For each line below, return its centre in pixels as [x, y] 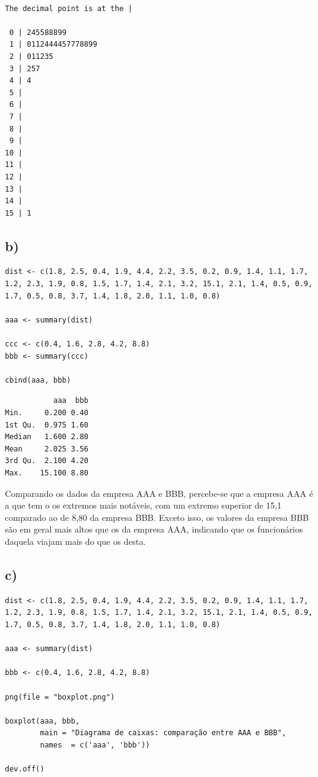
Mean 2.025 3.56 [47, 449]
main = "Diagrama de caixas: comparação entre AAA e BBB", [163, 733]
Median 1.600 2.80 [47, 437]
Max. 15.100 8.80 [47, 473]
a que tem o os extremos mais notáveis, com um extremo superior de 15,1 [143, 505]
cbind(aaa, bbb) [38, 380]
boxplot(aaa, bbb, [42, 721]
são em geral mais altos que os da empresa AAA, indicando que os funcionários [154, 529]
